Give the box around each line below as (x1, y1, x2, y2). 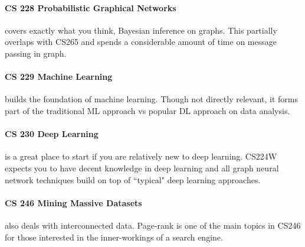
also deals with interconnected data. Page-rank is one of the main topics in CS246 (5, 219, 301, 231)
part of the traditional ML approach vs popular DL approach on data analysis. (5, 104, 290, 116)
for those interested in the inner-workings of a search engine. (5, 230, 223, 243)
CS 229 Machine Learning (5, 70, 113, 83)
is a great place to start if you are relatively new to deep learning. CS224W (5, 150, 277, 162)
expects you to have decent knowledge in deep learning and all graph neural (5, 161, 279, 174)
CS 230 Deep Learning (5, 128, 99, 140)
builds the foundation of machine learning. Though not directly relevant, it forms (5, 93, 298, 105)
